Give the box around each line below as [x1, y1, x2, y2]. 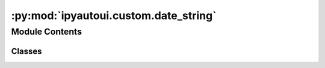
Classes [11, 46, 42, 56]
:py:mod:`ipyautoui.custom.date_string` [11, 9, 217, 22]
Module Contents [11, 26, 82, 37]
